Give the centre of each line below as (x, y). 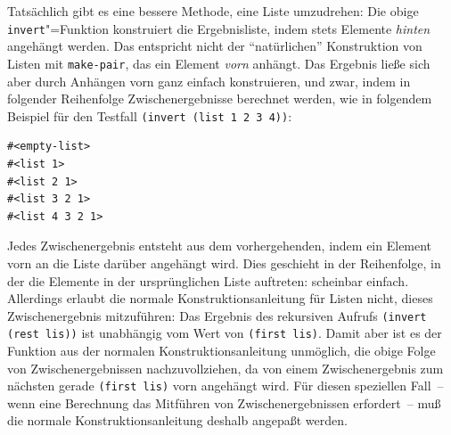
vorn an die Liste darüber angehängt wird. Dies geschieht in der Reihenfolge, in (224, 263)
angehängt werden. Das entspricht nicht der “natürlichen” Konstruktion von (215, 46)
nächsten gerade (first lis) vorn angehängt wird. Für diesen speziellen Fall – (225, 386)
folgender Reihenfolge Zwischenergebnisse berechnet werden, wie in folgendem (220, 98)
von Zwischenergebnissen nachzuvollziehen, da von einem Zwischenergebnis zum (225, 368)
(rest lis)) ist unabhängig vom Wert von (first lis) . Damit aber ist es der (225, 333)
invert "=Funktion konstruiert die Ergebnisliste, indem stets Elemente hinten (219, 28)
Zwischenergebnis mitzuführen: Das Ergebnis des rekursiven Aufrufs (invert (217, 315)
